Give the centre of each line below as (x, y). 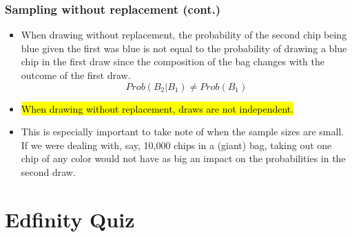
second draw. (48, 171)
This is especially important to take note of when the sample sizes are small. (183, 132)
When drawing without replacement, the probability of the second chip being (184, 35)
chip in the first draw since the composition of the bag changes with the (173, 61)
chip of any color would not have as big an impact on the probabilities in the (183, 158)
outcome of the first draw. (76, 75)
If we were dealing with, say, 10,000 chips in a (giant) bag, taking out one (176, 145)
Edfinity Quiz (70, 219)
